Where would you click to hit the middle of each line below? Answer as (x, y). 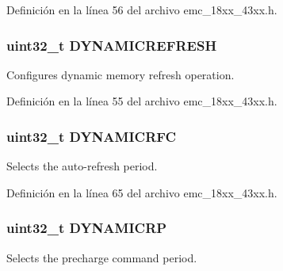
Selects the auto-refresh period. (82, 166)
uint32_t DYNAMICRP (87, 228)
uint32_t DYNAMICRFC (92, 136)
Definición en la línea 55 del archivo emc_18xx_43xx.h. (142, 101)
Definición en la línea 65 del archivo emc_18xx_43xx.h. (142, 192)
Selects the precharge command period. (102, 257)
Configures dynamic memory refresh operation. (120, 74)
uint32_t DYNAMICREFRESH (112, 45)
